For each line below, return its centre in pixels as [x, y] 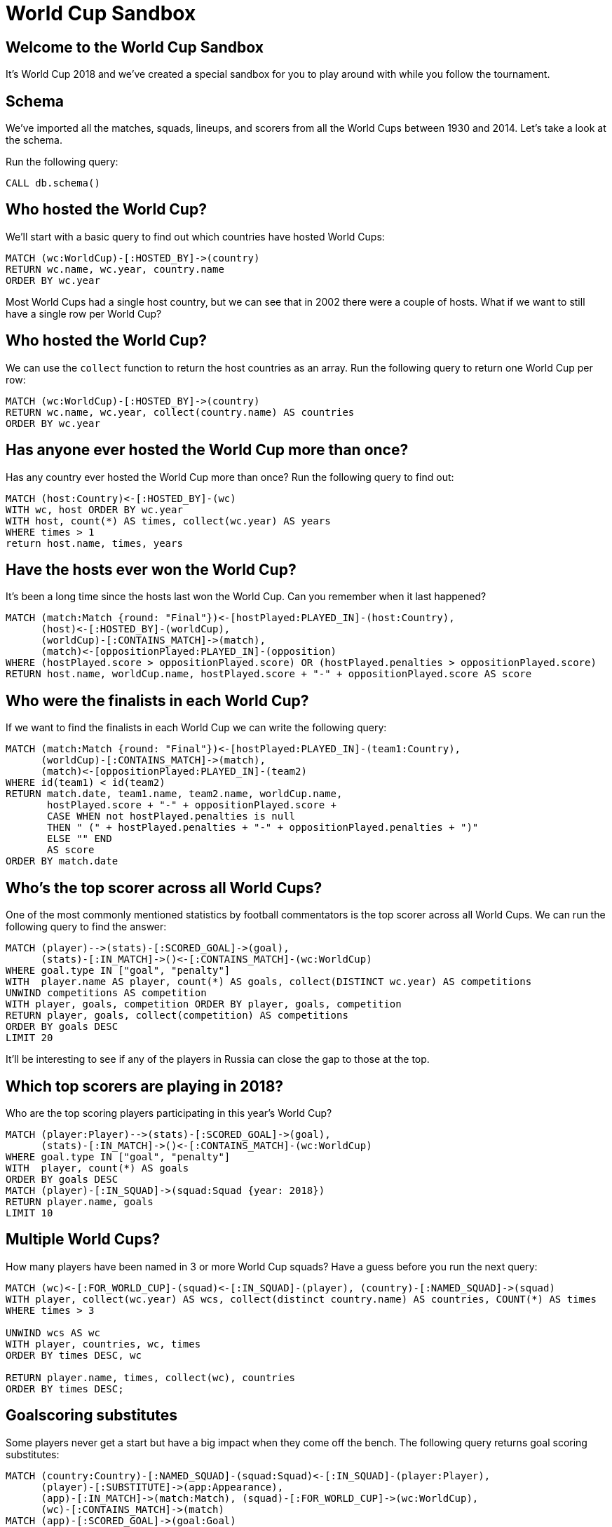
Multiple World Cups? [83, 1240]
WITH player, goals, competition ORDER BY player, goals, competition [204, 1004]
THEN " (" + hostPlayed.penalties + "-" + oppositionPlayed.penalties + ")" [263, 828]
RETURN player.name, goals [80, 1201]
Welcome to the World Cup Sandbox [135, 47]
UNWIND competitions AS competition [106, 993]
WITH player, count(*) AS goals [97, 1168]
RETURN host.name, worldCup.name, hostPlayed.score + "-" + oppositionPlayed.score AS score [269, 674]
